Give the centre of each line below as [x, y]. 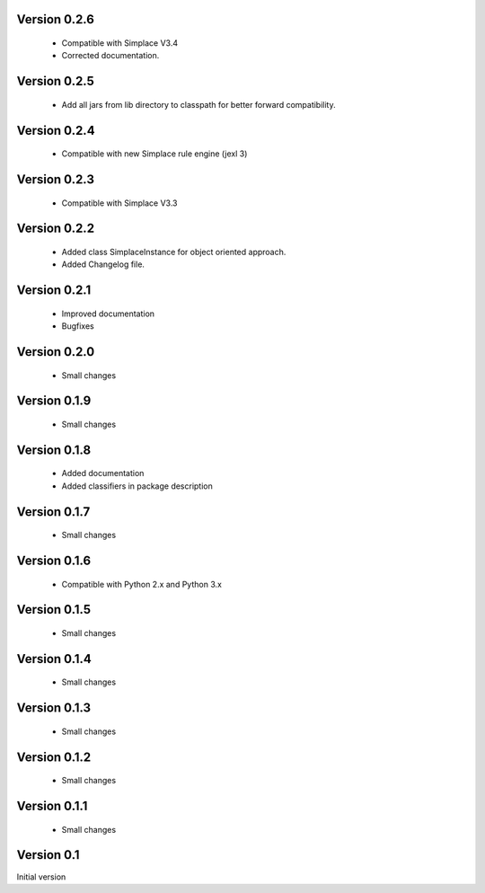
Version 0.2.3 [55, 180]
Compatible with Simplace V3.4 [120, 43]
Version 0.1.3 [54, 708]
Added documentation [103, 473]
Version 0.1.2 [54, 757]
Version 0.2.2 [55, 229]
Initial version [41, 877]
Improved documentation [108, 314]
